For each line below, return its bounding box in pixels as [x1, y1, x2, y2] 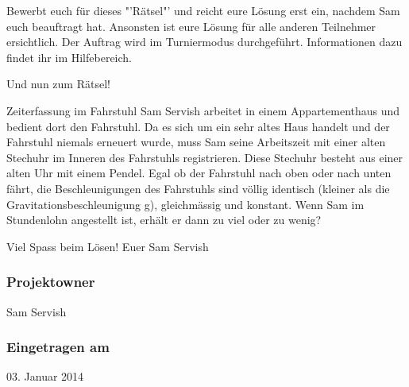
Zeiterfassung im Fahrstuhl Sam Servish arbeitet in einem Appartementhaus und [6, 102, 400, 118]
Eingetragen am [6, 337, 110, 357]
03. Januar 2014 [6, 368, 84, 385]
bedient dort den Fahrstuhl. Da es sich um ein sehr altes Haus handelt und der [6, 118, 390, 134]
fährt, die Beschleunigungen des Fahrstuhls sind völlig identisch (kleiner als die [6, 180, 390, 196]
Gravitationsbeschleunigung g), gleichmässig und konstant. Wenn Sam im [6, 195, 365, 212]
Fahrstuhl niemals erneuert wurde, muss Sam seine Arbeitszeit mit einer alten [6, 134, 386, 150]
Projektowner [6, 272, 95, 292]
